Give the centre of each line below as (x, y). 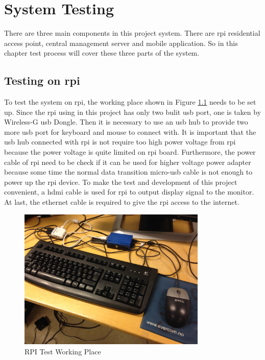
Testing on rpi (42, 80)
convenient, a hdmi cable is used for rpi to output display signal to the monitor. (129, 192)
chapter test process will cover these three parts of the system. (102, 53)
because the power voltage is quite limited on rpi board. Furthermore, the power (130, 152)
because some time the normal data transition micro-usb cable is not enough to (128, 172)
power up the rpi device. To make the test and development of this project (121, 182)
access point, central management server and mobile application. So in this (121, 43)
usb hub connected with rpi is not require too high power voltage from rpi (120, 142)
